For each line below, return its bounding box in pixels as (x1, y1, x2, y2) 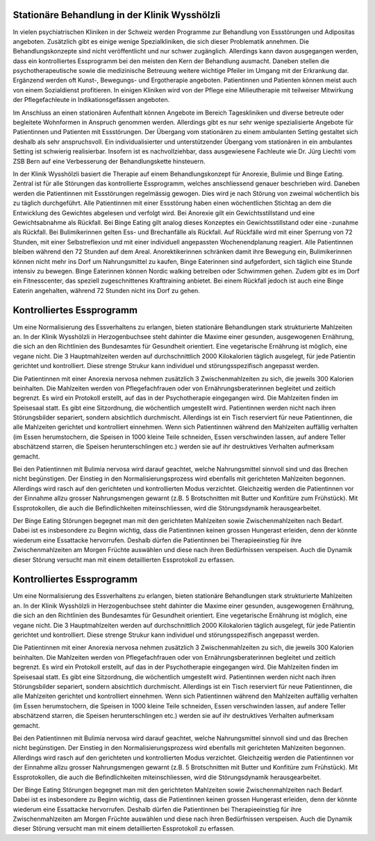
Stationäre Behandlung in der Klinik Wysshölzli (12, 9, 221, 21)
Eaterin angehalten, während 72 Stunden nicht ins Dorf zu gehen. (12, 286, 201, 294)
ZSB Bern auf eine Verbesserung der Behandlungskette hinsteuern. (12, 157, 206, 165)
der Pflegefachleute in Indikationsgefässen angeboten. (12, 96, 170, 104)
